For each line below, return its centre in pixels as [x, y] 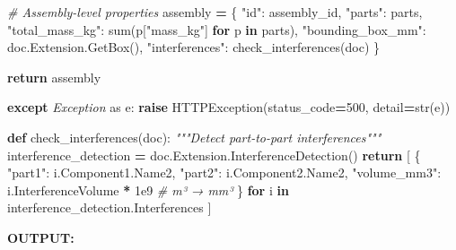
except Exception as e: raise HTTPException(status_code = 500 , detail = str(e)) [229, 107]
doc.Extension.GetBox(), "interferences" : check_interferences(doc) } [194, 47]
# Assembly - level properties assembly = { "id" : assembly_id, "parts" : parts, [215, 12]
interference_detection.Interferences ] [110, 207]
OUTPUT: [41, 237]
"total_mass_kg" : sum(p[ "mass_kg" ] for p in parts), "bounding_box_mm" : [217, 29]
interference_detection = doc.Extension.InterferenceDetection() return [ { [214, 155]
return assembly [54, 77]
